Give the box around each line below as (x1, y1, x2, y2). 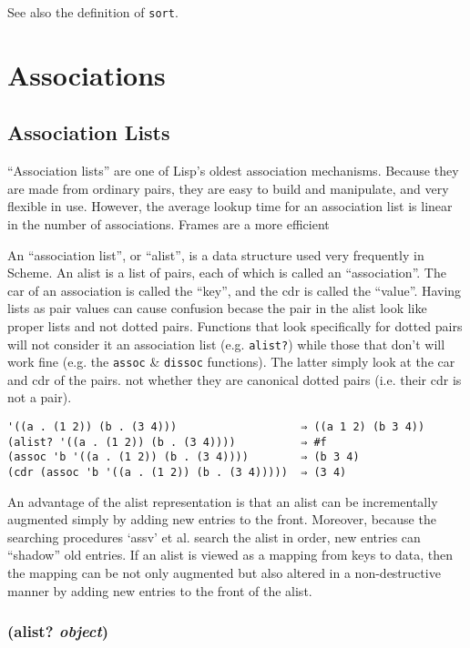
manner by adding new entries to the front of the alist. (7, 581, 312, 600)
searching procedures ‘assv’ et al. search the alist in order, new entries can (7, 527, 421, 546)
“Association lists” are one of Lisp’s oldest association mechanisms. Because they (7, 161, 459, 180)
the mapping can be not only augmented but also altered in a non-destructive (7, 563, 441, 582)
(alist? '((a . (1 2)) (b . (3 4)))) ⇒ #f (7, 435, 327, 449)
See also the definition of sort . (7, 3, 179, 21)
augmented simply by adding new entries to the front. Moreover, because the (7, 510, 436, 529)
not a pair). (7, 388, 72, 407)
